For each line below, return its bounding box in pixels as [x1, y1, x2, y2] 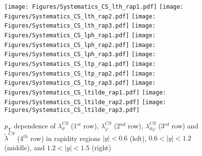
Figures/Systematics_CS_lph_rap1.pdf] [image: [4, 31, 156, 39]
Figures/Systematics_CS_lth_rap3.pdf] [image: [4, 22, 156, 30]
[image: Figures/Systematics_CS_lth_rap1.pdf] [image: [4, 3, 184, 10]
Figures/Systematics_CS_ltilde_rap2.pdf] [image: [4, 98, 166, 106]
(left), [129, 133, 147, 143]
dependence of [14, 120, 56, 130]
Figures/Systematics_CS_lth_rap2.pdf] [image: [4, 13, 156, 20]
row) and [171, 120, 199, 130]
